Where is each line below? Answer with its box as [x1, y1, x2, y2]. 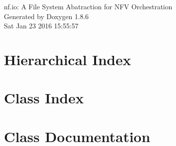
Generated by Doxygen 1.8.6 [4, 11, 89, 21]
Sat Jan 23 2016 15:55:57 [4, 21, 78, 31]
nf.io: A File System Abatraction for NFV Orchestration [4, 1, 173, 11]
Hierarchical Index [4, 49, 131, 69]
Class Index [4, 88, 84, 108]
